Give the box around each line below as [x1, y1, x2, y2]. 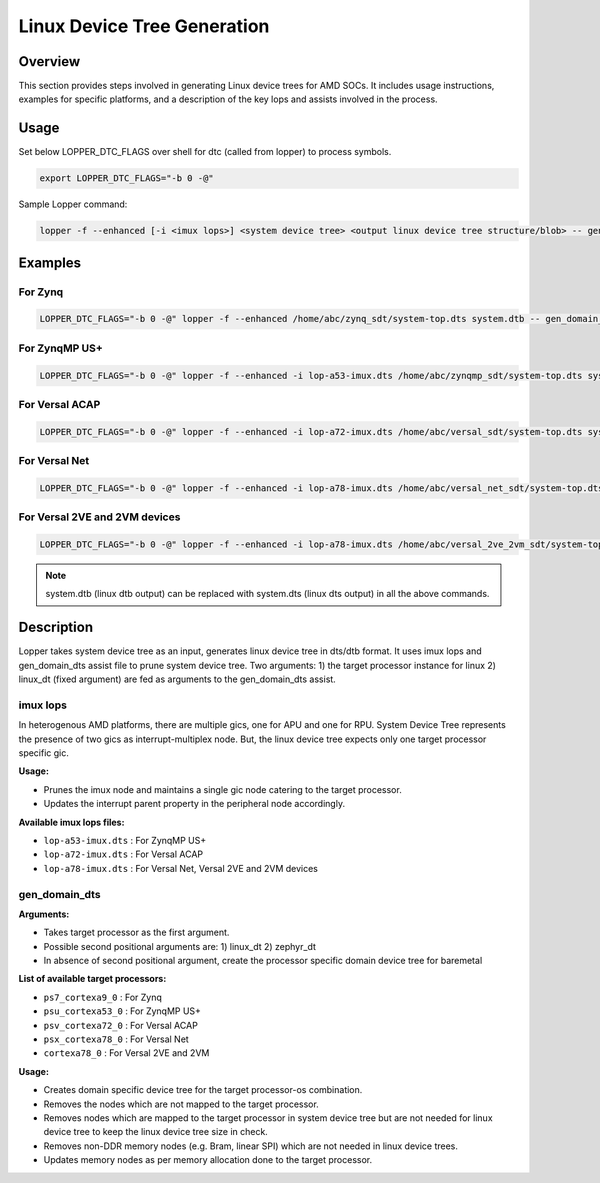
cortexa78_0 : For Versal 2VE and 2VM [43, 1047, 210, 1059]
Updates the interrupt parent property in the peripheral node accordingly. [43, 798, 345, 810]
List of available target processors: [18, 973, 167, 985]
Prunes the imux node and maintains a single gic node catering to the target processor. [43, 783, 402, 795]
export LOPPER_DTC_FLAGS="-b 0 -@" [39, 173, 214, 184]
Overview [18, 53, 81, 70]
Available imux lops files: [18, 816, 125, 828]
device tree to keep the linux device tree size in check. [43, 1126, 269, 1138]
